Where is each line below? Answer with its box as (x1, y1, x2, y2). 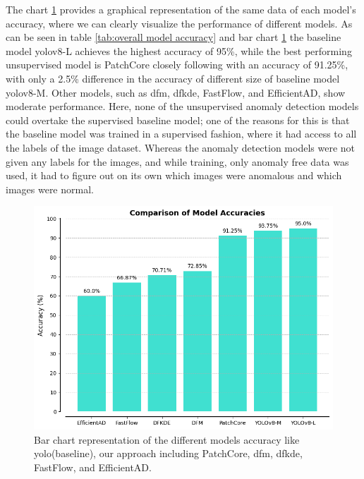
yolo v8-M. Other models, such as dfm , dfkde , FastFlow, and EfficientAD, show (6, 85, 346, 99)
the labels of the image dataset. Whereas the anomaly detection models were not (6, 140, 355, 154)
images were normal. (6, 181, 94, 196)
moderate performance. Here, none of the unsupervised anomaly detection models (6, 99, 359, 114)
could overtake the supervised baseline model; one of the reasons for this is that (6, 112, 350, 127)
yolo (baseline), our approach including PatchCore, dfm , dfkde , (34, 446, 303, 461)
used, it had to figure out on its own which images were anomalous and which (6, 168, 342, 183)
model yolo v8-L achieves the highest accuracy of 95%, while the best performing (6, 43, 352, 58)
